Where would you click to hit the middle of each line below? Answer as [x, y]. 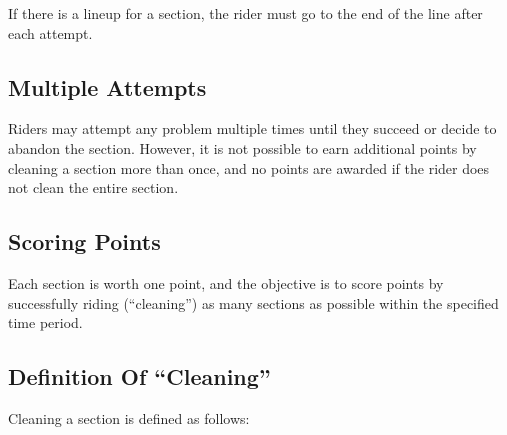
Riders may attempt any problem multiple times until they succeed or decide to [252, 128]
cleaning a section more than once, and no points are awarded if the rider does [249, 167]
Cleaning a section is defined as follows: [129, 417]
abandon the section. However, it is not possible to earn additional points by [242, 147]
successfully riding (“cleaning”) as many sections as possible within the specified [253, 302]
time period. [45, 322]
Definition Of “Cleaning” [139, 376]
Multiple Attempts [107, 86]
